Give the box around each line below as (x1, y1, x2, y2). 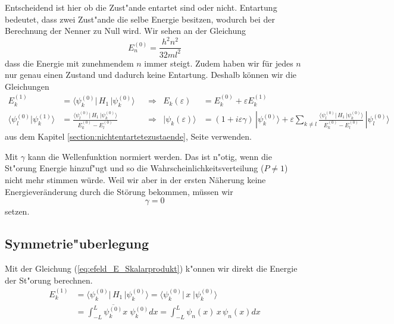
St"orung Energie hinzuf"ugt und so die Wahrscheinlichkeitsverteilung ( (5, 162, 264, 174)
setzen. (5, 205, 30, 218)
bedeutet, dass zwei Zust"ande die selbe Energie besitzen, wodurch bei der (5, 12, 275, 25)
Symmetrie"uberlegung (5, 234, 149, 253)
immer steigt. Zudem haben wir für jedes (144, 56, 293, 69)
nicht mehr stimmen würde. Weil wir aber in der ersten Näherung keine (5, 173, 266, 185)
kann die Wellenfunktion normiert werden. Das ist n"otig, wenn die (27, 150, 272, 162)
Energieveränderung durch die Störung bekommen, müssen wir (5, 185, 233, 197)
